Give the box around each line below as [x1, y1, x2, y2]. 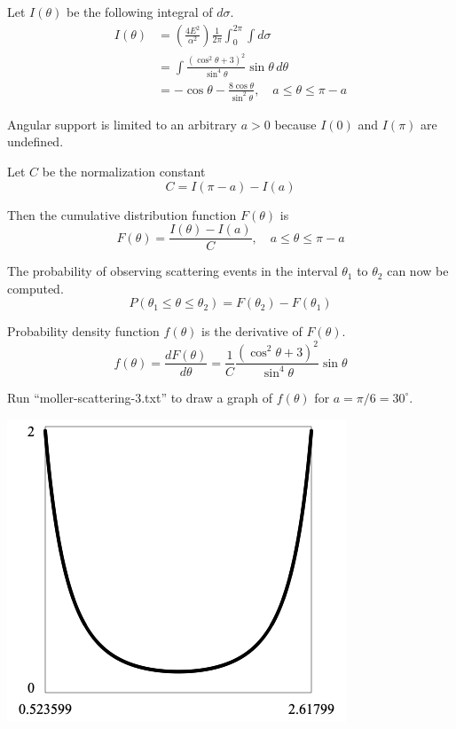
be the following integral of [66, 3, 213, 20]
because [274, 114, 317, 133]
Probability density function [7, 322, 160, 341]
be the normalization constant [42, 162, 206, 181]
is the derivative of [201, 322, 303, 341]
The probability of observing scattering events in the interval [7, 262, 338, 280]
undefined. [7, 132, 64, 151]
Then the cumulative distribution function [7, 205, 237, 223]
